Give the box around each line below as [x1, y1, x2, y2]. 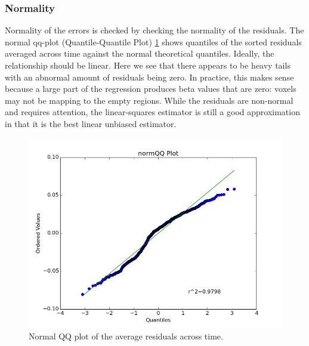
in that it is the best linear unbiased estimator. [5, 117, 177, 129]
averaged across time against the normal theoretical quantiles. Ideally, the [5, 47, 274, 60]
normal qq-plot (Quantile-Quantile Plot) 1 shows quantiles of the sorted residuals [5, 35, 302, 48]
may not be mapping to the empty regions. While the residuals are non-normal [5, 94, 293, 106]
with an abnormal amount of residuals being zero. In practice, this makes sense [5, 70, 294, 83]
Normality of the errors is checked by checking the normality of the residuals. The [5, 24, 304, 36]
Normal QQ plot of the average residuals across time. [29, 330, 223, 342]
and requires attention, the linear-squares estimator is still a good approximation [5, 106, 300, 118]
